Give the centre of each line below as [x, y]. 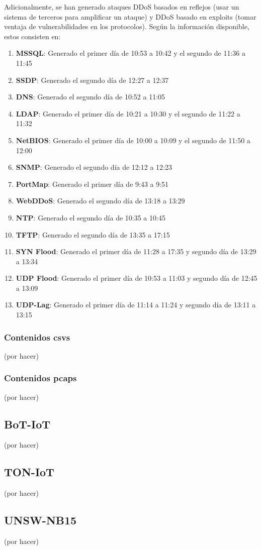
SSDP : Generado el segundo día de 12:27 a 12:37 [92, 80]
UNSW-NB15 [40, 520]
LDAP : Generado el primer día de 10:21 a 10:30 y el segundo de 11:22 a [128, 113]
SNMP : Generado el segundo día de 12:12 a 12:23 [94, 167]
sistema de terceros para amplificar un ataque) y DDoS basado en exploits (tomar [130, 16]
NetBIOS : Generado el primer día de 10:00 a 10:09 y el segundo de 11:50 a [133, 140]
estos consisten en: [32, 36]
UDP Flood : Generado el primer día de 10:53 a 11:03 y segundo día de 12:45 [137, 278]
